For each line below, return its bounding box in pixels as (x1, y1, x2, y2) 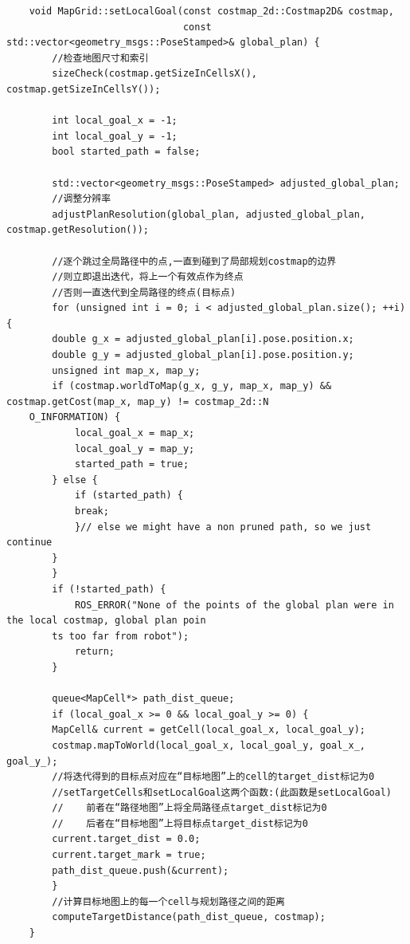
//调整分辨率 (52, 193, 111, 205)
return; (74, 646, 115, 658)
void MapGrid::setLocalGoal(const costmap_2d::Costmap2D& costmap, (29, 6, 394, 17)
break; (74, 505, 109, 517)
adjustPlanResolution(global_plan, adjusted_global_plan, (52, 208, 366, 220)
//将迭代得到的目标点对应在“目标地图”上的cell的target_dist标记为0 (52, 771, 375, 783)
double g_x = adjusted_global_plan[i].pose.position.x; (52, 333, 354, 345)
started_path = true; (74, 458, 189, 470)
